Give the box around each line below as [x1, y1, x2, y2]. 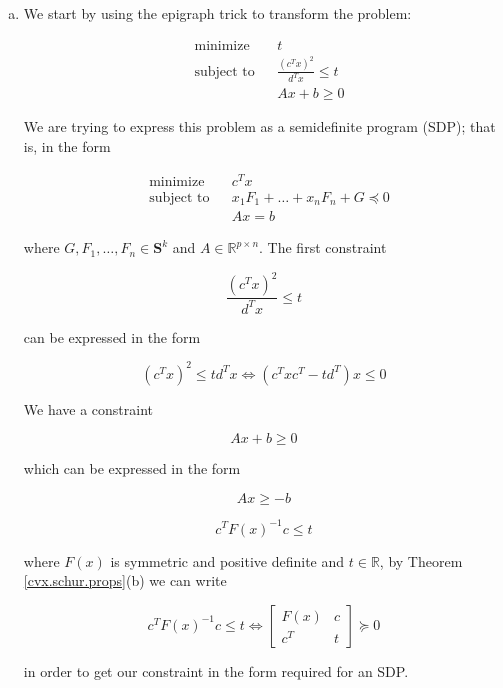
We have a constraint [23, 398, 154, 419]
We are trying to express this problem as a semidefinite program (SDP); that [23, 116, 496, 137]
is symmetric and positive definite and [110, 550, 345, 571]
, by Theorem [379, 550, 463, 571]
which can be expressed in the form [23, 458, 241, 479]
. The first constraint [259, 237, 387, 258]
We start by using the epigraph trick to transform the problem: [23, 3, 412, 23]
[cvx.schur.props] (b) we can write [23, 570, 227, 591]
